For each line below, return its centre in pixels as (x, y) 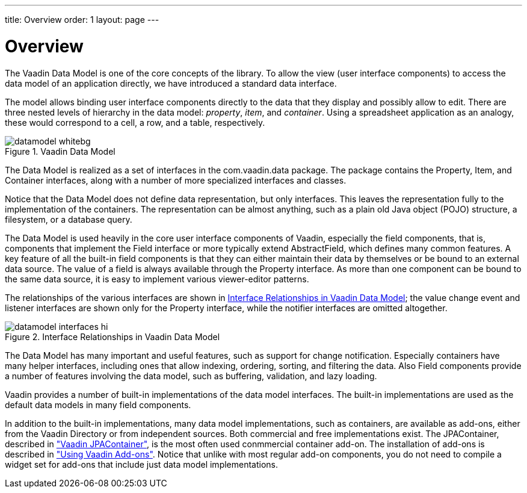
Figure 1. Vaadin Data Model (60, 151)
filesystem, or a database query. (69, 219)
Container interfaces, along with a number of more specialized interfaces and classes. (176, 180)
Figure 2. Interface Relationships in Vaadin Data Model (112, 336)
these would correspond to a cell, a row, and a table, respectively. (135, 122)
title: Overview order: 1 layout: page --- (82, 20)
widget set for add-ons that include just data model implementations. (142, 464)
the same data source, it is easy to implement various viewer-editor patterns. (157, 279)
